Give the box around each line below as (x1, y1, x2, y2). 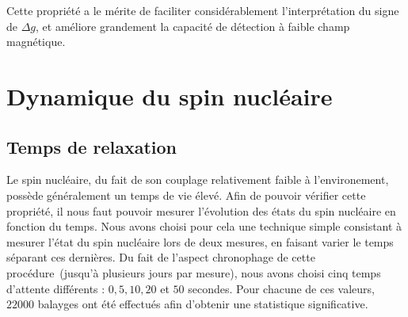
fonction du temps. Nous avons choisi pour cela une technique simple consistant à (6, 218, 402, 235)
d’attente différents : (6, 280, 105, 296)
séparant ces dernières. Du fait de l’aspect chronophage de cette (6, 249, 315, 265)
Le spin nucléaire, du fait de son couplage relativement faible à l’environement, (6, 171, 389, 188)
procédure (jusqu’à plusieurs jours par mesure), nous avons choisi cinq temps (6, 264, 381, 281)
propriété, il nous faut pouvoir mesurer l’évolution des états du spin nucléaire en (6, 202, 396, 219)
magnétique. (6, 33, 66, 50)
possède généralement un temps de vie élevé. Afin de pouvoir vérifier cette (6, 186, 366, 203)
